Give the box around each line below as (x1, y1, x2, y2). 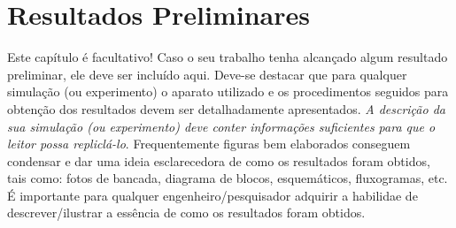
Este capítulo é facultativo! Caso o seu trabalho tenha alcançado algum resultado (7, 48, 448, 66)
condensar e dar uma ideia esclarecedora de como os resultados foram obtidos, (7, 151, 430, 170)
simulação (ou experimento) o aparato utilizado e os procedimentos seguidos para (7, 82, 449, 101)
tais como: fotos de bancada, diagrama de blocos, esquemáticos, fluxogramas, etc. (7, 169, 448, 187)
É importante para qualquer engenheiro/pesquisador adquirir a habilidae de (7, 186, 418, 204)
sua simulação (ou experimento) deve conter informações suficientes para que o (7, 117, 436, 135)
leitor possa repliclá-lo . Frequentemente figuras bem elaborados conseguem (7, 134, 411, 153)
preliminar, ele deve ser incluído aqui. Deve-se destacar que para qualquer (7, 65, 407, 83)
